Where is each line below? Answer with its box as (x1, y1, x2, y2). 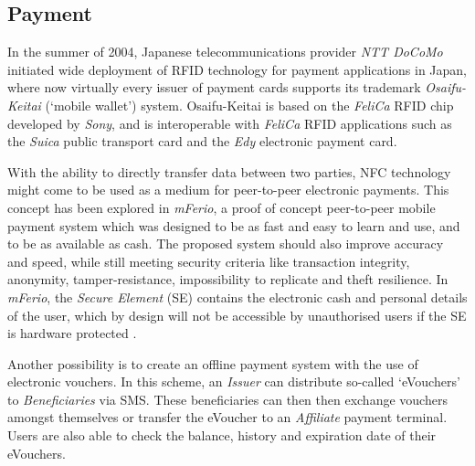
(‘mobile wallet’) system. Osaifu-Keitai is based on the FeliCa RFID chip (45, 95, 454, 114)
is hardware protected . (7, 323, 137, 343)
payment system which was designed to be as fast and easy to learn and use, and (7, 216, 460, 235)
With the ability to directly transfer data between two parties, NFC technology (7, 162, 451, 181)
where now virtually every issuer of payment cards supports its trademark (7, 78, 421, 97)
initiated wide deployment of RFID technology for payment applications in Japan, (7, 59, 467, 79)
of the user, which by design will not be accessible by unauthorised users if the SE (7, 305, 467, 324)
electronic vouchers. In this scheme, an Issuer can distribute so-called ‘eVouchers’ (7, 372, 460, 391)
